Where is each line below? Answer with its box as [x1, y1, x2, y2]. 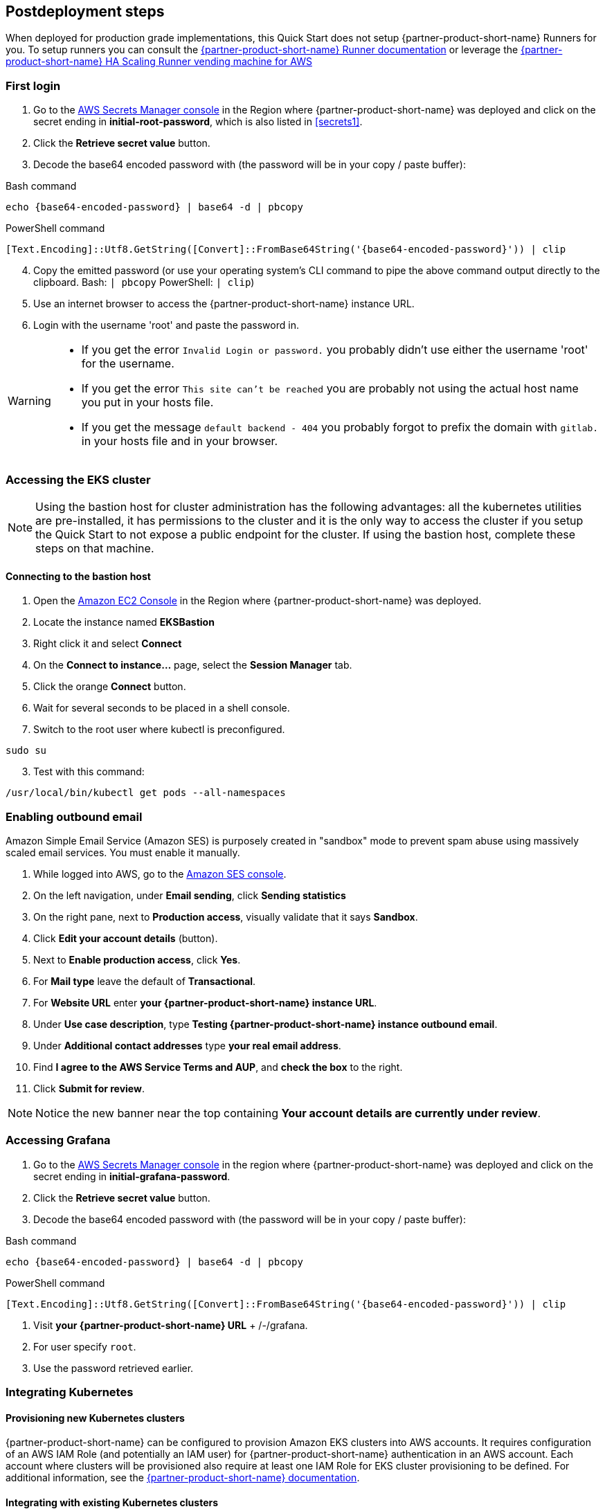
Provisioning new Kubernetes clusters [6, 1411, 185, 1424]
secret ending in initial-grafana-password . [33, 1170, 231, 1182]
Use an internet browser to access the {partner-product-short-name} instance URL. [33, 298, 415, 310]
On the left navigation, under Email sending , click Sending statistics [33, 889, 346, 901]
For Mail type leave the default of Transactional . [33, 975, 256, 987]
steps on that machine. [35, 541, 154, 555]
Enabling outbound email [6, 809, 143, 824]
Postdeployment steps [6, 3, 165, 20]
